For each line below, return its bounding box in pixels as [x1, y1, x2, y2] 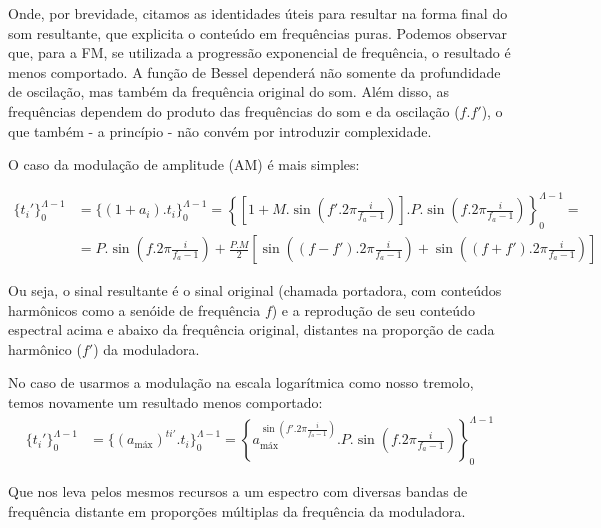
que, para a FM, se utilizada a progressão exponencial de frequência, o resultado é [8, 42, 511, 63]
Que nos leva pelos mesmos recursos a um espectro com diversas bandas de [8, 481, 468, 501]
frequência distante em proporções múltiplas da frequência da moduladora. [8, 500, 466, 521]
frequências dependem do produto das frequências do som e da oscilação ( [8, 100, 460, 121]
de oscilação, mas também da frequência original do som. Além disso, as [8, 81, 450, 102]
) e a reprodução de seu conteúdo [271, 299, 475, 320]
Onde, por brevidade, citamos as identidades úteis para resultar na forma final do [8, 3, 508, 23]
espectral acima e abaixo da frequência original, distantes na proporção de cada [8, 319, 495, 340]
